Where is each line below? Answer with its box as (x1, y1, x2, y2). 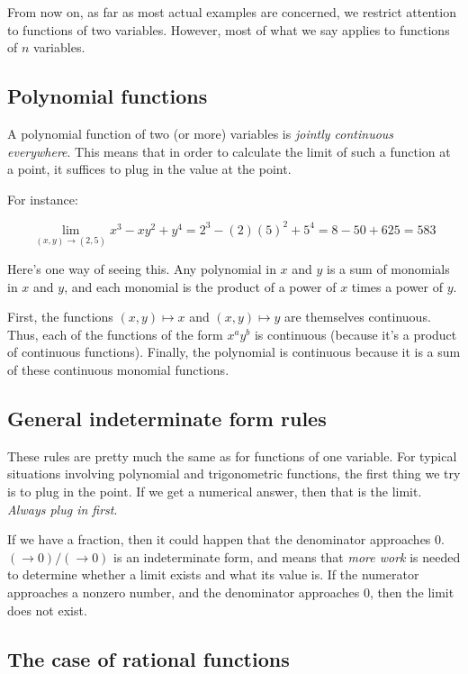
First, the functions (7, 307, 113, 326)
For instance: (7, 189, 78, 208)
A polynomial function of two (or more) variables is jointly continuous (7, 123, 394, 142)
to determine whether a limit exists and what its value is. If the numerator (7, 565, 419, 584)
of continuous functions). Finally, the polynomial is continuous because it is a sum (7, 342, 461, 361)
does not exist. (7, 600, 87, 619)
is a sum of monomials (327, 260, 450, 278)
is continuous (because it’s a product (254, 324, 457, 343)
